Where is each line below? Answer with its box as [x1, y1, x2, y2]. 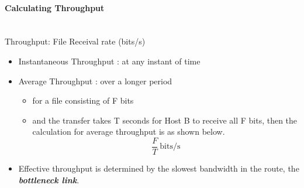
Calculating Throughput [5, 1, 105, 13]
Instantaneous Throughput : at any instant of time [18, 54, 201, 67]
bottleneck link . [18, 173, 80, 186]
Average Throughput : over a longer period [18, 74, 172, 87]
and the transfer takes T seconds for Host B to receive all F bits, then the [32, 114, 298, 126]
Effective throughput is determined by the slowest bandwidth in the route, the [18, 162, 299, 175]
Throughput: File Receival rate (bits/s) [5, 35, 146, 47]
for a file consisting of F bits [32, 94, 134, 107]
